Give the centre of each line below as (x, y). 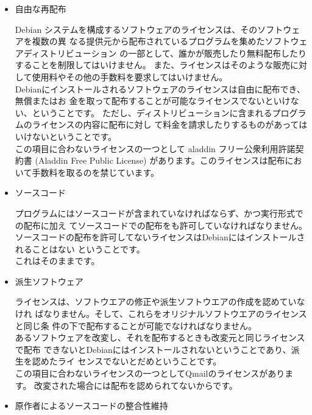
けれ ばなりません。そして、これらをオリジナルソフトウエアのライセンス (161, 314)
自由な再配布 (41, 9)
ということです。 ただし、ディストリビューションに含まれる (152, 112)
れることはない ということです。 (80, 249)
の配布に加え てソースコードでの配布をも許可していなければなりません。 (161, 225)
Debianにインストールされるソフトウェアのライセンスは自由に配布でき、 (160, 89)
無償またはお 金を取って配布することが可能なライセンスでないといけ (153, 101)
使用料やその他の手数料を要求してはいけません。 (130, 76)
